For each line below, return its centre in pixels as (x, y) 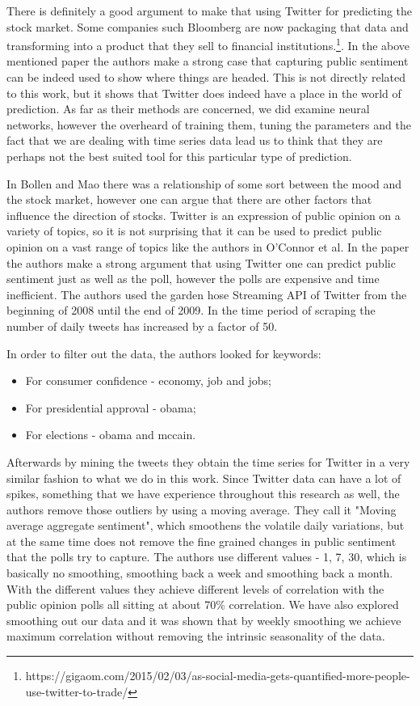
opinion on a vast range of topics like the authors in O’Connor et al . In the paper (208, 246)
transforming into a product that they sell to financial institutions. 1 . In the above (208, 44)
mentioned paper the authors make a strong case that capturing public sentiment (208, 61)
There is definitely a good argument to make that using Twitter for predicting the (210, 11)
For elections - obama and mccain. (111, 435)
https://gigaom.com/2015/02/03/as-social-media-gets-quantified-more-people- (218, 676)
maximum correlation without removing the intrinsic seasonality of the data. (196, 636)
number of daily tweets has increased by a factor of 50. (142, 326)
